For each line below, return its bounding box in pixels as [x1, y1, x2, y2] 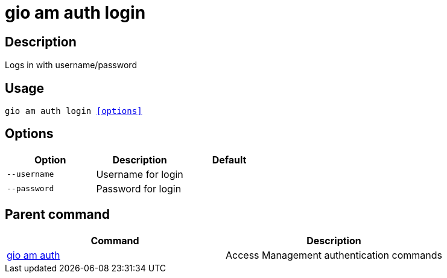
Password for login [96, 182, 182, 195]
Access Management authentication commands [226, 248, 442, 261]
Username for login [96, 168, 183, 180]
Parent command [5, 207, 110, 223]
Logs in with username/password [5, 60, 137, 71]
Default [212, 153, 247, 166]
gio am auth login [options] [5, 106, 142, 116]
